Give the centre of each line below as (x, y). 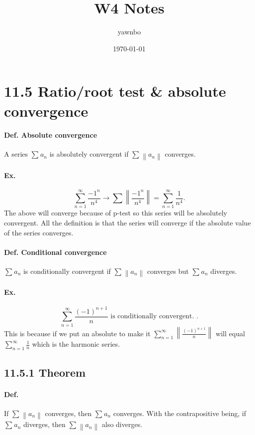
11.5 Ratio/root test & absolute (115, 91)
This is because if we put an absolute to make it (77, 333)
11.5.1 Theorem (45, 372)
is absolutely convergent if (89, 154)
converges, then (68, 413)
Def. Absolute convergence (51, 135)
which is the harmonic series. (76, 344)
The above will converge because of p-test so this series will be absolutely (116, 213)
